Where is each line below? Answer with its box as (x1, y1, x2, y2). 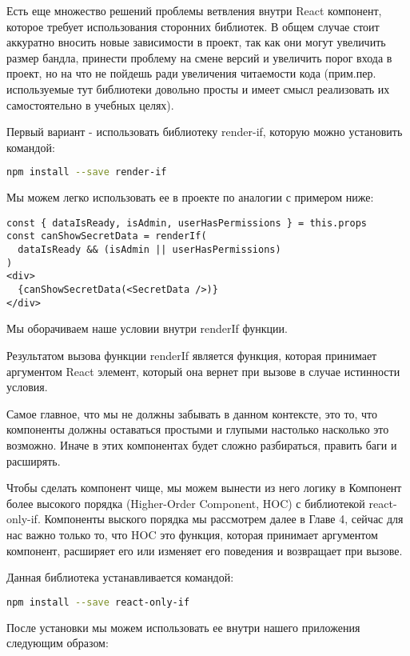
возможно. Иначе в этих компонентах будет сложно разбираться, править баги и (6, 436, 397, 453)
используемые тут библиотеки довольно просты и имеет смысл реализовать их (6, 80, 390, 97)
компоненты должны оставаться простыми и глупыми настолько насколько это (6, 421, 389, 438)
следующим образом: (6, 634, 109, 651)
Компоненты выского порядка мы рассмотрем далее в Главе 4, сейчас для (44, 510, 404, 527)
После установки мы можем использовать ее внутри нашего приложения (6, 618, 360, 635)
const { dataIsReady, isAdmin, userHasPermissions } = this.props (6, 217, 368, 229)
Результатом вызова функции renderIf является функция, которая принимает (6, 347, 377, 363)
